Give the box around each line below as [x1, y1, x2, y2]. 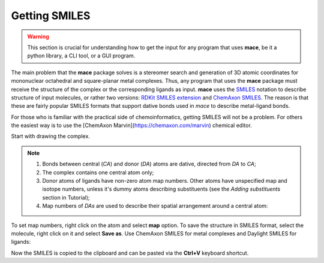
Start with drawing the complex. [11, 132, 90, 140]
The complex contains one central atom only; [42, 168, 154, 176]
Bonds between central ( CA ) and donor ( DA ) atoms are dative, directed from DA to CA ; [42, 161, 256, 168]
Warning [27, 33, 49, 40]
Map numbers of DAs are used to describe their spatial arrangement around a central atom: [42, 202, 268, 210]
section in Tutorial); [42, 194, 90, 201]
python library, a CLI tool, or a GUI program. [27, 52, 136, 59]
